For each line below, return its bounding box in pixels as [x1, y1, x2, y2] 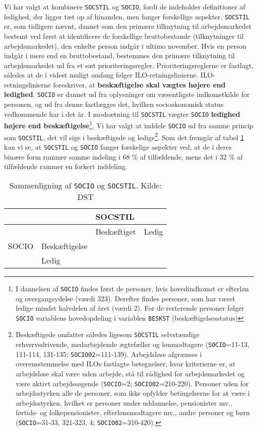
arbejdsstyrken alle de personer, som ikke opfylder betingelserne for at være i [15, 388, 250, 398]
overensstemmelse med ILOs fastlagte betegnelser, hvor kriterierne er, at [15, 358, 236, 369]
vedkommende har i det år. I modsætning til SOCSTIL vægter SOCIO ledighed [4, 108, 241, 119]
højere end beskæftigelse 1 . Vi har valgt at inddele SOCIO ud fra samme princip [4, 119, 254, 131]
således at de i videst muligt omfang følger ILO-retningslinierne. [4, 70, 198, 80]
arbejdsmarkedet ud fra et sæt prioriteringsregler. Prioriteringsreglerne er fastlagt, [4, 60, 254, 70]
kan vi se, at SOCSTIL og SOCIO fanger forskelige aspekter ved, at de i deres [4, 142, 232, 152]
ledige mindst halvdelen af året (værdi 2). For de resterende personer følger [15, 303, 245, 313]
